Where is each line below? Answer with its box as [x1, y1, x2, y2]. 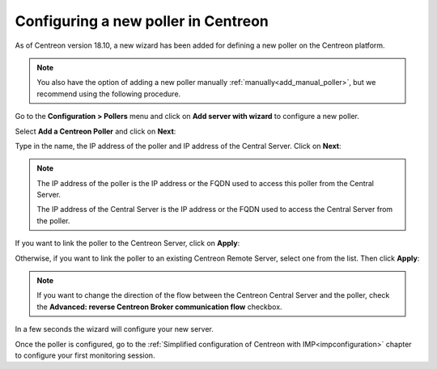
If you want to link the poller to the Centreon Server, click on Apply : [15, 239, 240, 248]
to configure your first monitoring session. [15, 350, 155, 360]
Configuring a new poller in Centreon [15, 12, 269, 30]
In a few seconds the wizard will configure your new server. [15, 324, 214, 334]
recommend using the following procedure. [36, 89, 181, 99]
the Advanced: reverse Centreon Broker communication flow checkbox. [36, 302, 282, 312]
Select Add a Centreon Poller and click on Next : [15, 126, 176, 136]
